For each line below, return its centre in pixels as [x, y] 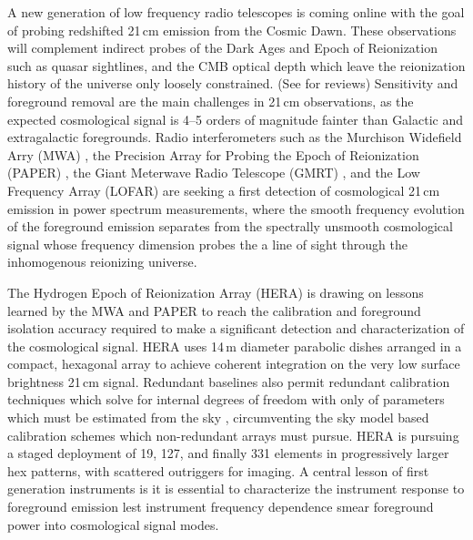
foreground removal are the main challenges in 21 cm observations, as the [211, 101]
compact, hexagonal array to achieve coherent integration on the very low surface [234, 364]
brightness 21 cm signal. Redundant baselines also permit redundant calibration [229, 381]
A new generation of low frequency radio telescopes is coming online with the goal [236, 12]
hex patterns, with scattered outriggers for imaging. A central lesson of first [218, 470]
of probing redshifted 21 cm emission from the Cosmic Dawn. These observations [232, 30]
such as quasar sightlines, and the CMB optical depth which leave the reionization [236, 65]
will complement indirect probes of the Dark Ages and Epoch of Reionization [222, 48]
